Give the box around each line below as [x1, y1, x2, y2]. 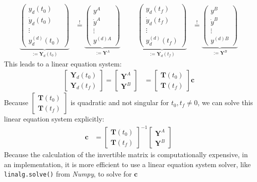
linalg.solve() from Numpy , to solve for [4, 169, 132, 179]
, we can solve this [198, 97, 253, 108]
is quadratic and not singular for [70, 97, 169, 108]
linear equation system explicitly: [4, 114, 104, 124]
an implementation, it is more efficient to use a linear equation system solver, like [4, 159, 251, 169]
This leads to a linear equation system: [4, 58, 122, 68]
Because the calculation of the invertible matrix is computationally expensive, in [4, 149, 248, 160]
